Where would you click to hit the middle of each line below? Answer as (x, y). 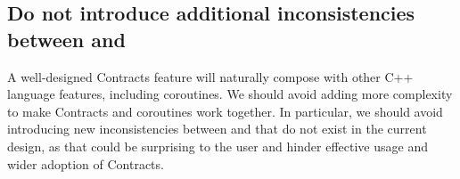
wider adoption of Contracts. (86, 163)
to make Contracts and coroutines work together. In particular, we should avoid (225, 111)
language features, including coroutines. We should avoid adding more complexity (230, 94)
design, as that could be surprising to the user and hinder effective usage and (218, 146)
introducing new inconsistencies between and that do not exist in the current (217, 129)
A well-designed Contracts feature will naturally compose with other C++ (210, 76)
